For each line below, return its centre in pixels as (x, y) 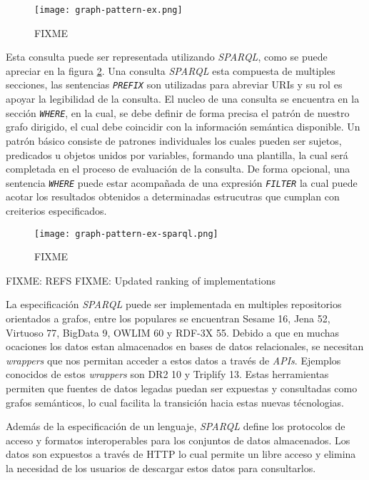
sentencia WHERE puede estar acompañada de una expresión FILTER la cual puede (182, 182)
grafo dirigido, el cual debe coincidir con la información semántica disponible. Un (183, 127)
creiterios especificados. (56, 210)
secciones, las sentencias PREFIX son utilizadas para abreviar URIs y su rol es (174, 85)
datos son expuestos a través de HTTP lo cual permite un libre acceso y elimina (181, 454)
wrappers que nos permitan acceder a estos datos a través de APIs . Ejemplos (173, 360)
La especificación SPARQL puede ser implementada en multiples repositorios (174, 304)
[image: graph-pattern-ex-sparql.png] (126, 234)
